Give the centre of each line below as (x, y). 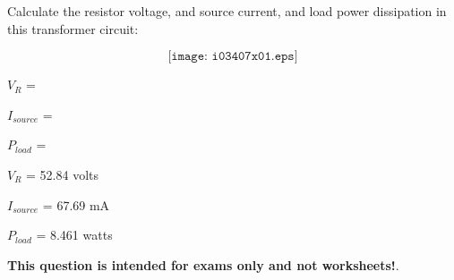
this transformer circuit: (73, 28)
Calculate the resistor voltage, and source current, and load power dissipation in (227, 11)
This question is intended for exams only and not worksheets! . (203, 264)
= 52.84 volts (63, 174)
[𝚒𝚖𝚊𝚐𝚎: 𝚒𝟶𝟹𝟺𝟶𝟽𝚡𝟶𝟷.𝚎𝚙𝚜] (233, 57)
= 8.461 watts (74, 235)
